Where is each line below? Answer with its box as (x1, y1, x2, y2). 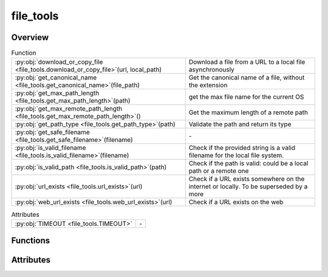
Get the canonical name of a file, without (188, 74, 305, 82)
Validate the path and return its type (188, 120, 292, 129)
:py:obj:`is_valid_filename (15, 143, 86, 152)
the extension (188, 81, 228, 89)
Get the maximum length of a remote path (188, 108, 308, 117)
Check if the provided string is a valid (188, 143, 296, 152)
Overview (11, 32, 49, 43)
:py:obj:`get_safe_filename (15, 128, 91, 137)
